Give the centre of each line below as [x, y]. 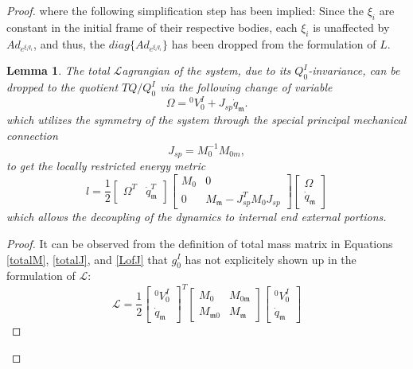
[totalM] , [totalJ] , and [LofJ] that [87, 259]
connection [32, 135]
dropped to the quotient [62, 87]
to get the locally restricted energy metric [106, 166]
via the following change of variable [246, 87]
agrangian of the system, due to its [206, 70]
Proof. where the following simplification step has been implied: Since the [185, 10]
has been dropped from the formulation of [274, 43]
